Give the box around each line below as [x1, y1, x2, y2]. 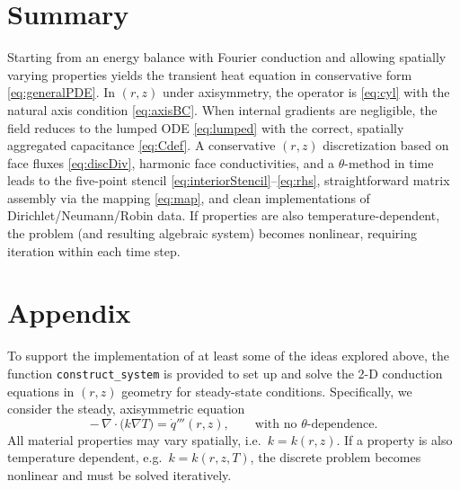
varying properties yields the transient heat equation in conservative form [7, 65, 412, 84]
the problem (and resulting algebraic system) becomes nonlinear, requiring [7, 224, 417, 243]
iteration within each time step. [7, 241, 181, 260]
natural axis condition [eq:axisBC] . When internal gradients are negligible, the [7, 100, 438, 119]
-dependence [306, 417, 375, 431]
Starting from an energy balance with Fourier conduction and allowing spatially [7, 48, 447, 67]
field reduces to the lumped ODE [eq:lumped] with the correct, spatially [7, 118, 404, 137]
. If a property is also [336, 430, 453, 449]
